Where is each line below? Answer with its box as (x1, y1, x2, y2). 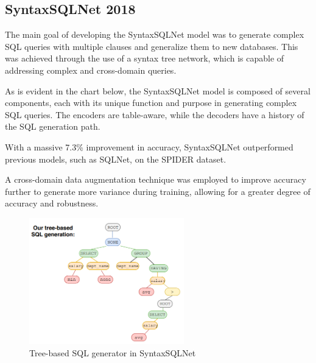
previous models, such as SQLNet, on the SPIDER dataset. (5, 152, 226, 165)
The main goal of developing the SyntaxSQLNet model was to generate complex (5, 28, 304, 41)
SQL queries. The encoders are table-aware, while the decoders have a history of (5, 108, 304, 121)
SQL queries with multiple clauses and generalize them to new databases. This (5, 40, 298, 52)
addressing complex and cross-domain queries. (5, 63, 177, 76)
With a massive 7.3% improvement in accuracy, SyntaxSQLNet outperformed (5, 140, 293, 153)
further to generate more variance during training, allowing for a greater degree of (5, 185, 311, 197)
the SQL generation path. (5, 120, 100, 133)
